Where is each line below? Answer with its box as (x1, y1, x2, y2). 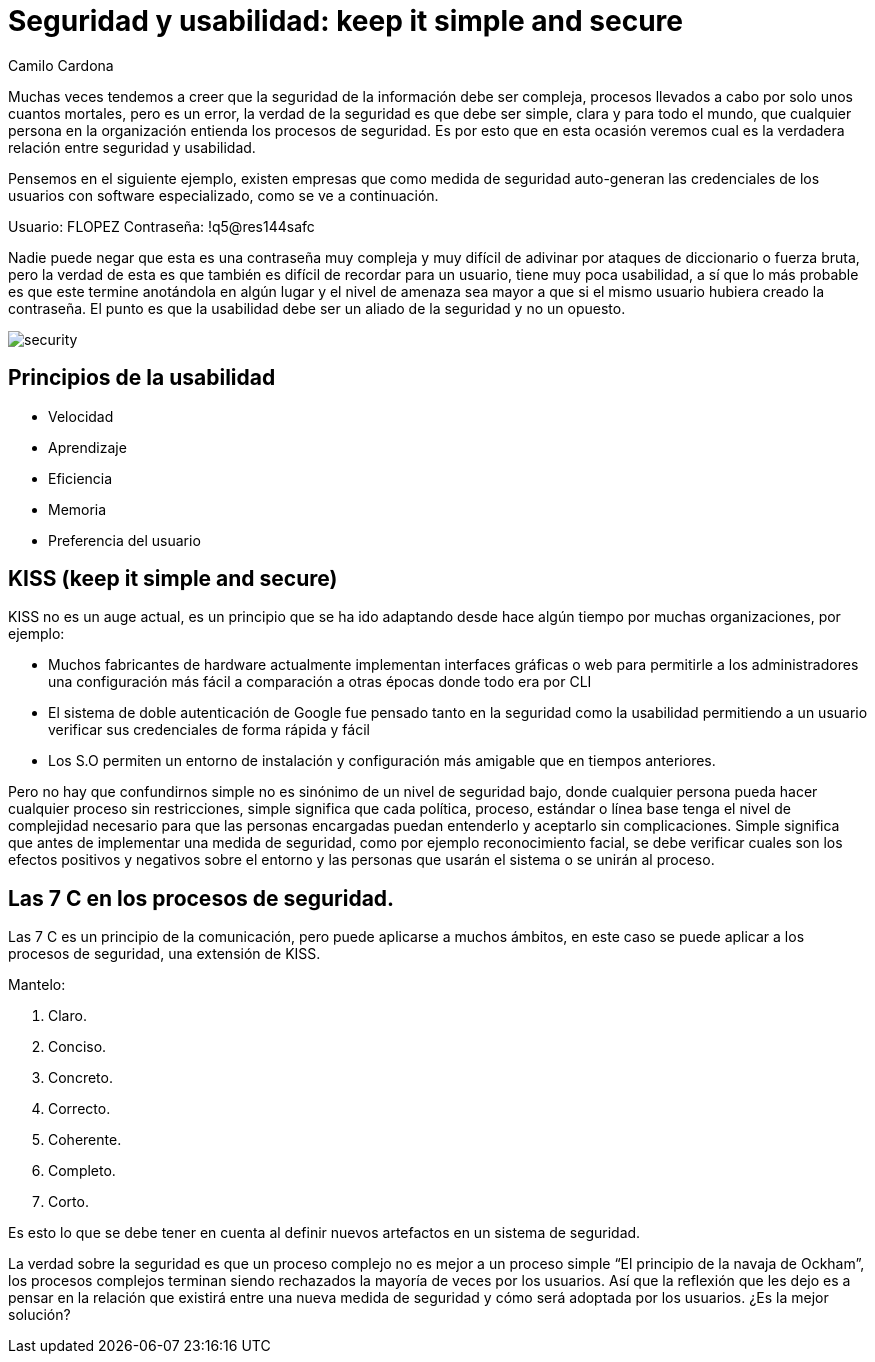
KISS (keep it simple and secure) (8, 566, 338, 592)
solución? (8, 1306, 71, 1324)
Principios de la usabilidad (8, 365, 276, 391)
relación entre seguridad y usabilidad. (8, 138, 256, 156)
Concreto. (48, 1069, 113, 1087)
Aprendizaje (48, 438, 127, 456)
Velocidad (48, 407, 114, 425)
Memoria (48, 500, 107, 518)
